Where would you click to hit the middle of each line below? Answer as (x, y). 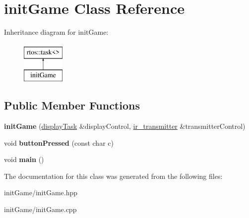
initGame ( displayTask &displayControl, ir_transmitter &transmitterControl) (125, 126)
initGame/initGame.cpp (40, 209)
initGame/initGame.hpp (41, 192)
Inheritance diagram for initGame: (56, 32)
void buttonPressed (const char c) (59, 142)
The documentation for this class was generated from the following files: (113, 176)
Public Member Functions (72, 105)
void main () (24, 159)
